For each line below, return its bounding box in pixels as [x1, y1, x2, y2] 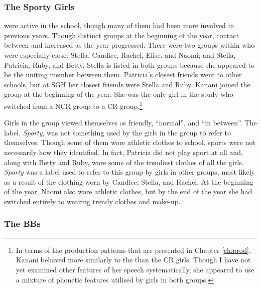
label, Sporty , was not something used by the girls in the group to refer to [4, 127, 231, 137]
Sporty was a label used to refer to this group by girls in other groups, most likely [4, 167, 255, 177]
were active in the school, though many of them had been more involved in [4, 20, 234, 31]
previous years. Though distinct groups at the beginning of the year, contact [4, 30, 239, 40]
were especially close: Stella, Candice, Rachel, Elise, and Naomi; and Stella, [4, 50, 236, 60]
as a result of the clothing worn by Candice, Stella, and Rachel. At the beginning [4, 176, 253, 187]
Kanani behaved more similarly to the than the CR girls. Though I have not [16, 254, 251, 265]
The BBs [4, 217, 41, 230]
